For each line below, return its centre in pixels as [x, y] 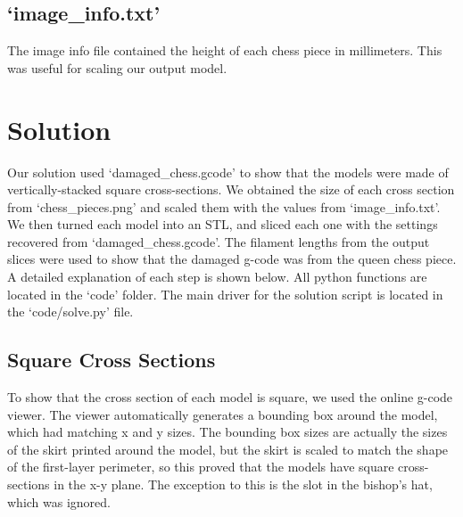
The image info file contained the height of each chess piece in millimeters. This [225, 50]
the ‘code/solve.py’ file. [70, 312]
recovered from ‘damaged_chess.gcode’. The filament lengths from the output [219, 241]
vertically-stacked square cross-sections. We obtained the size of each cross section [231, 189]
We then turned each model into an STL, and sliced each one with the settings [223, 224]
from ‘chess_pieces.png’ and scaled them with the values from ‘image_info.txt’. [224, 206]
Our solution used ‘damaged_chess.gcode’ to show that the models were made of [228, 172]
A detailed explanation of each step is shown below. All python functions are [217, 277]
